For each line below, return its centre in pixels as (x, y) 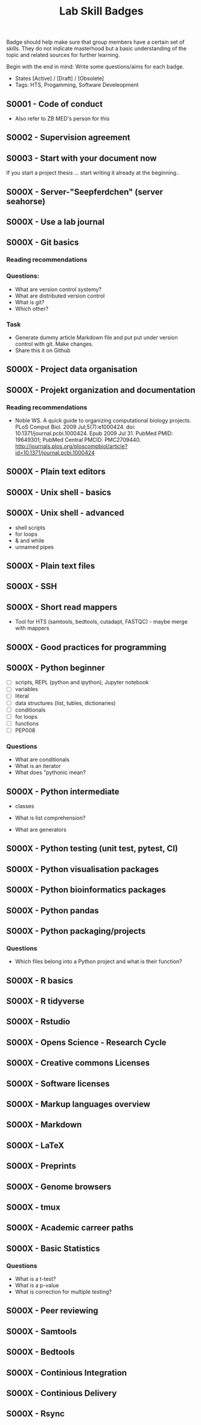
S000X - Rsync (36, 1414)
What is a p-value (37, 1285)
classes (24, 806)
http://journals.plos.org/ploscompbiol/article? (71, 446)
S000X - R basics (40, 980)
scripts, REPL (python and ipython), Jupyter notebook (82, 682)
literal (22, 696)
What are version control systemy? (58, 289)
